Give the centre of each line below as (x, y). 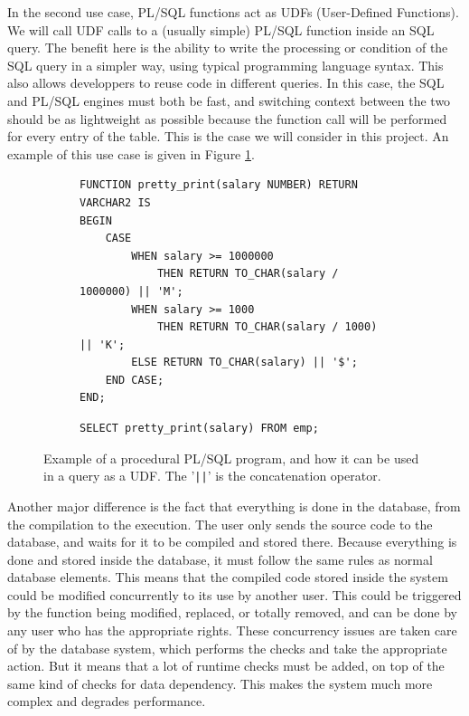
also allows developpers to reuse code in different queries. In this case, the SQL (226, 83)
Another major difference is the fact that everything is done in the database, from (234, 506)
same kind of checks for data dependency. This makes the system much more (220, 683)
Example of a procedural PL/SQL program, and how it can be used (231, 458)
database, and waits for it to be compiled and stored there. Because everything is (232, 542)
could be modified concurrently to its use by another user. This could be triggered (234, 594)
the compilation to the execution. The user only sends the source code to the (220, 524)
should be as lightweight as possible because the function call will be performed (227, 118)
